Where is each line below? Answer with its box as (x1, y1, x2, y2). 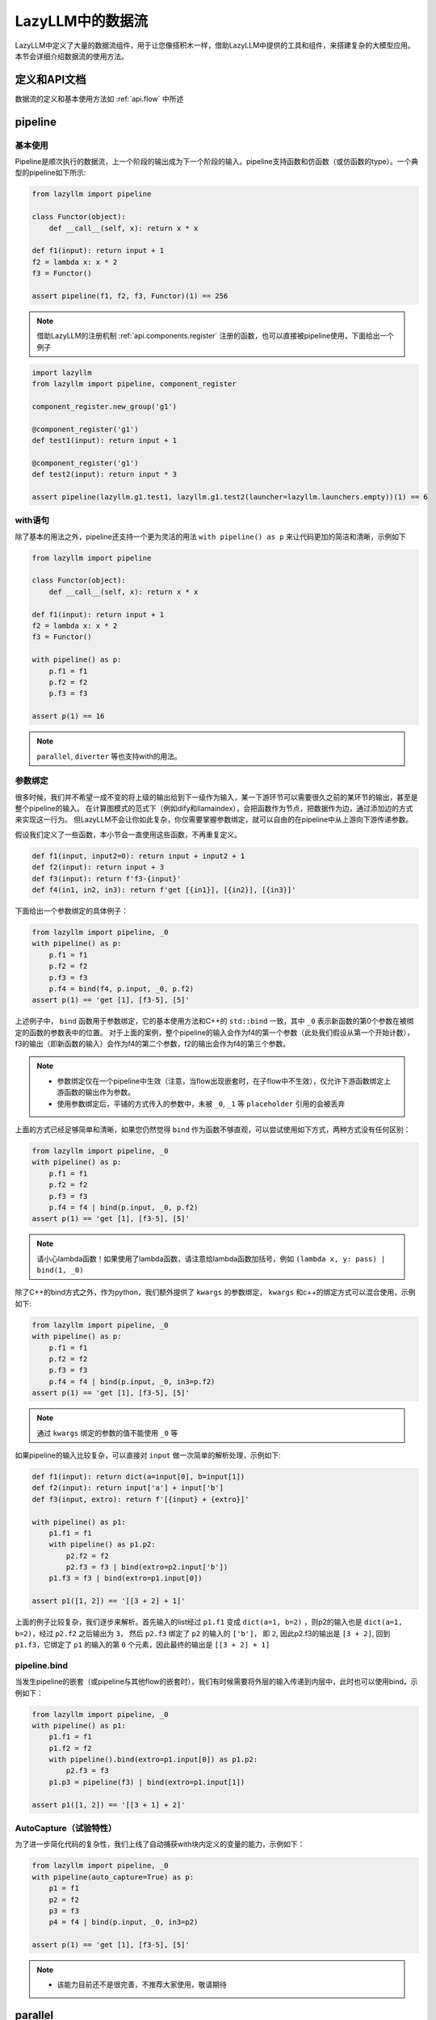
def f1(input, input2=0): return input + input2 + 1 (31, 851, 245, 861)
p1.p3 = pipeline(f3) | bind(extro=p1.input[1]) (48, 1778, 245, 1786)
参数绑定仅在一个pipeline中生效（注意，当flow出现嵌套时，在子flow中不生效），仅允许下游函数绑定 (57, 1075, 384, 1086)
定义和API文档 (15, 73, 86, 86)
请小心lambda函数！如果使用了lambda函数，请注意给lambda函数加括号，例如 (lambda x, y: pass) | (36, 1253, 386, 1264)
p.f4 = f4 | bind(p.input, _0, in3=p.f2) (48, 1377, 216, 1386)
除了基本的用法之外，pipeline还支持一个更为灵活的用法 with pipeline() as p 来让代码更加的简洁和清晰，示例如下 (15, 532, 407, 541)
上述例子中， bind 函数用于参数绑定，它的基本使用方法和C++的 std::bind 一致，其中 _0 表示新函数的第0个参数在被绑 (15, 1016, 414, 1026)
